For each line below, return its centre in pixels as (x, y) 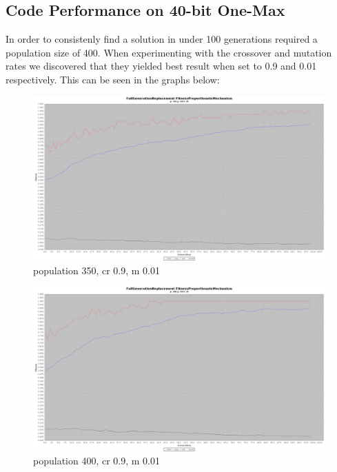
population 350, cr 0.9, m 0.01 (97, 270)
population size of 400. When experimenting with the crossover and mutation (169, 52)
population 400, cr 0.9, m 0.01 (97, 461)
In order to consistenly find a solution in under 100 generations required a (162, 39)
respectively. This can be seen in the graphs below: (113, 79)
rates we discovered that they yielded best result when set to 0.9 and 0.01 (161, 66)
